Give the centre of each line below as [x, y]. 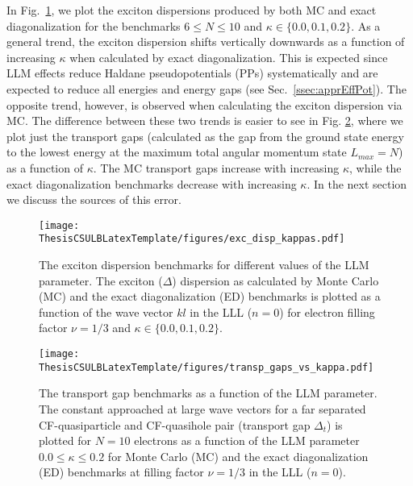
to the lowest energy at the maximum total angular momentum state [177, 152]
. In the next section [357, 183]
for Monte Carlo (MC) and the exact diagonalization [238, 456]
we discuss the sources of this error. [94, 199]
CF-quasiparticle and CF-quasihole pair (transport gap [175, 424]
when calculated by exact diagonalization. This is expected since [229, 57]
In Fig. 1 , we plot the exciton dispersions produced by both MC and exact [192, 10]
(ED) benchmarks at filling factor [121, 472]
